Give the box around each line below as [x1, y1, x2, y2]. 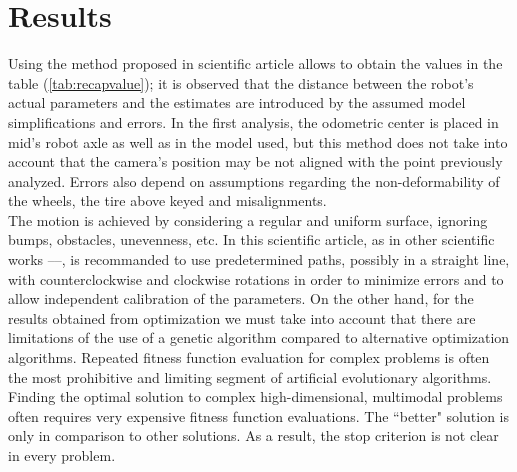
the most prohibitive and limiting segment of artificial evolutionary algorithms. [8, 366, 492, 387]
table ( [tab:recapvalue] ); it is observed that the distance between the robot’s [8, 72, 474, 93]
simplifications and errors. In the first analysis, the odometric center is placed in [8, 111, 499, 132]
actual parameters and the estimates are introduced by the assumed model [8, 92, 466, 113]
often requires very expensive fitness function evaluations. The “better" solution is [8, 405, 509, 426]
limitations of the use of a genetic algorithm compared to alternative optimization [8, 327, 510, 348]
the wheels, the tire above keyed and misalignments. [8, 190, 327, 211]
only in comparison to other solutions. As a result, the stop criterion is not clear [8, 425, 499, 446]
